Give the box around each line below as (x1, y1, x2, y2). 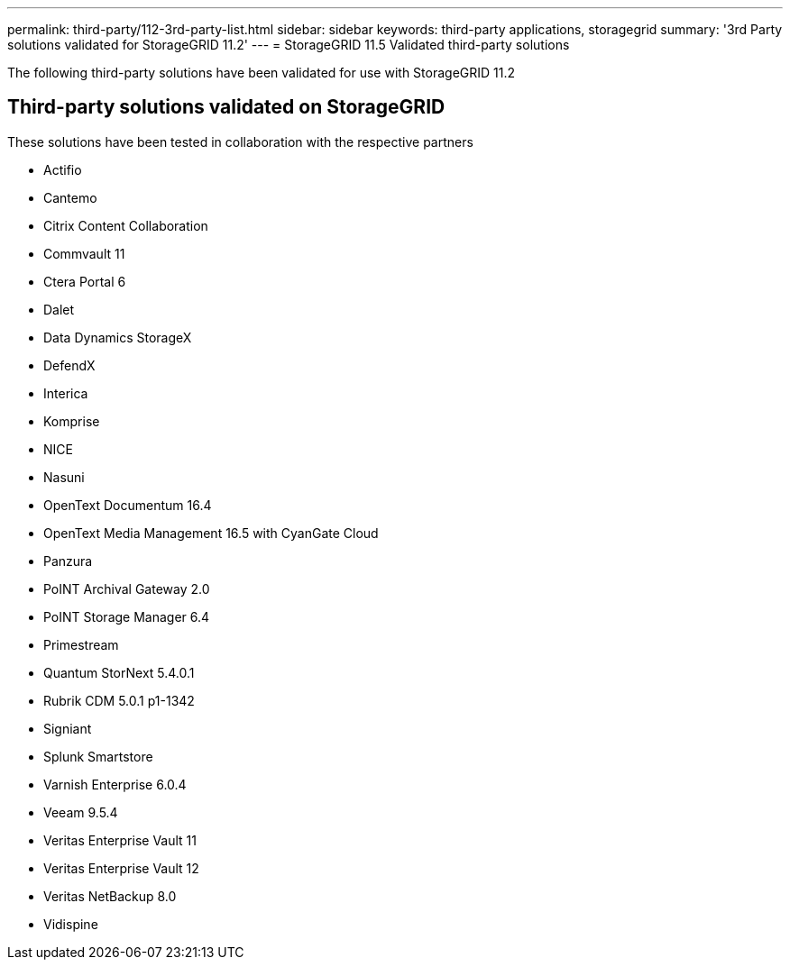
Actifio (43, 161, 82, 178)
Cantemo (43, 189, 97, 205)
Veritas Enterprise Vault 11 (43, 832, 197, 848)
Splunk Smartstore (43, 748, 153, 764)
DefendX (43, 357, 96, 373)
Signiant (43, 720, 92, 736)
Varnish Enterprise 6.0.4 (43, 776, 187, 792)
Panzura (43, 552, 93, 569)
